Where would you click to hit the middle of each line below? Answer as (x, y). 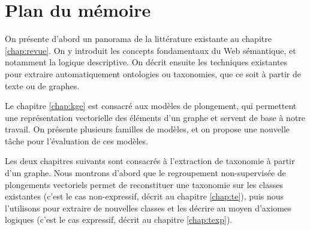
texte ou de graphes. (42, 85)
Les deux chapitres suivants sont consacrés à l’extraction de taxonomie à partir (150, 161)
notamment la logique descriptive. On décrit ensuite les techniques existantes (146, 62)
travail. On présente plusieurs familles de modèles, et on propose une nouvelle (148, 129)
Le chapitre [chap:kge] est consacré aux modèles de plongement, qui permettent (151, 106)
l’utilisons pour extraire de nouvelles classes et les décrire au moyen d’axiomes (148, 208)
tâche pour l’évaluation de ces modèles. (76, 140)
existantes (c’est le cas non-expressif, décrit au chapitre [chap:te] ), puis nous (145, 196)
